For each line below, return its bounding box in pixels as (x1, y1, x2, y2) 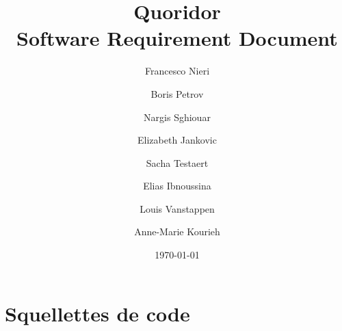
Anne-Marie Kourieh (134, 224, 220, 239)
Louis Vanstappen (140, 201, 215, 215)
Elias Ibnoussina (143, 178, 211, 193)
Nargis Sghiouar (144, 109, 211, 124)
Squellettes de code (5, 299, 190, 327)
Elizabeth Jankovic (137, 133, 217, 147)
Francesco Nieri (144, 64, 210, 78)
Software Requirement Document (16, 24, 338, 52)
